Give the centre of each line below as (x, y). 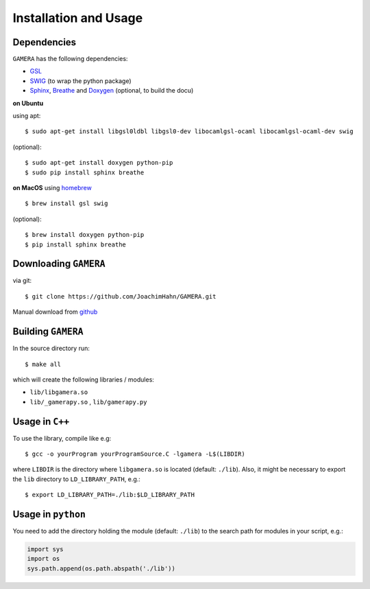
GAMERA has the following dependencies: (70, 59)
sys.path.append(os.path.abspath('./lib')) (101, 568)
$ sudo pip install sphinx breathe (85, 172)
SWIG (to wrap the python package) (81, 81)
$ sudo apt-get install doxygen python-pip (99, 163)
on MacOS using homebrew (52, 187)
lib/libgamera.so (59, 392)
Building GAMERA (48, 332)
